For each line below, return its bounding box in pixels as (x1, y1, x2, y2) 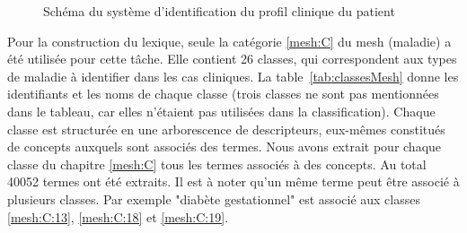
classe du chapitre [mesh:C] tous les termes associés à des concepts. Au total (7, 154, 427, 173)
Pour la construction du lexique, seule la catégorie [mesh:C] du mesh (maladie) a (7, 31, 452, 50)
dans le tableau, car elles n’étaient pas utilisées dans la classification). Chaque (7, 101, 436, 120)
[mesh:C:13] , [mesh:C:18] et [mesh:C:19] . (7, 207, 229, 226)
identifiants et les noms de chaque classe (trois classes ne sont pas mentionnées (7, 84, 439, 103)
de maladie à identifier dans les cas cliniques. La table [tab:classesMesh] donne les (7, 66, 459, 85)
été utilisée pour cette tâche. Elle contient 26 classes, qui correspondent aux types (7, 49, 457, 68)
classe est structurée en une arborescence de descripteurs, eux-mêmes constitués (7, 119, 445, 138)
